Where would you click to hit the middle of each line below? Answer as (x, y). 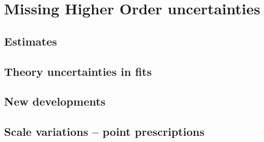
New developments (55, 101)
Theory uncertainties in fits (78, 71)
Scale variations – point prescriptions (104, 131)
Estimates (31, 41)
